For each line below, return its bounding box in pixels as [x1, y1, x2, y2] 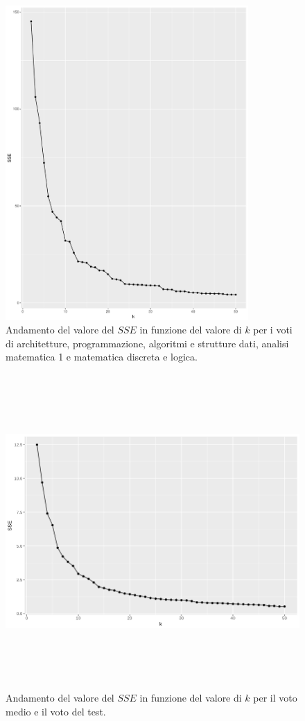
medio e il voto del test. [6, 704, 106, 718]
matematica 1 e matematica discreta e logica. [6, 349, 198, 364]
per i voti [253, 322, 293, 337]
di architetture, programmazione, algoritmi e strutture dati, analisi [6, 336, 289, 350]
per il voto [253, 690, 297, 705]
